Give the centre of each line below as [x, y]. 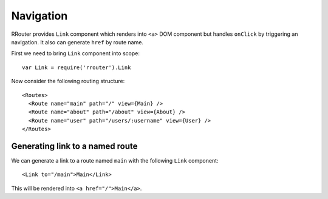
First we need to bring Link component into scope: [75, 53]
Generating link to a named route [74, 146]
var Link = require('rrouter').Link [77, 67]
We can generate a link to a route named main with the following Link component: [115, 160]
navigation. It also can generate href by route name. [77, 42]
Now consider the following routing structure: [68, 81]
